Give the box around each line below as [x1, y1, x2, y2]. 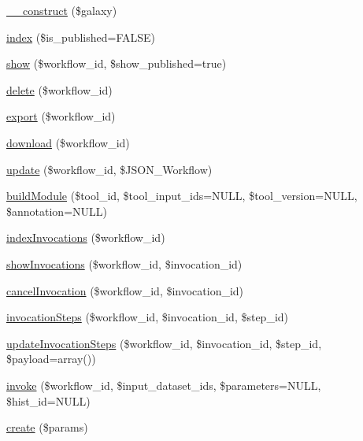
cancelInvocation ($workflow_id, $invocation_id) [6, 282, 244, 298]
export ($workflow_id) [6, 108, 116, 124]
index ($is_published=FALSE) [6, 28, 156, 45]
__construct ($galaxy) [6, 2, 117, 18]
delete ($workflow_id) [6, 81, 113, 98]
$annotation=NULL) [6, 202, 107, 219]
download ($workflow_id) [6, 134, 130, 150]
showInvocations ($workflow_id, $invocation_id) [6, 255, 243, 272]
